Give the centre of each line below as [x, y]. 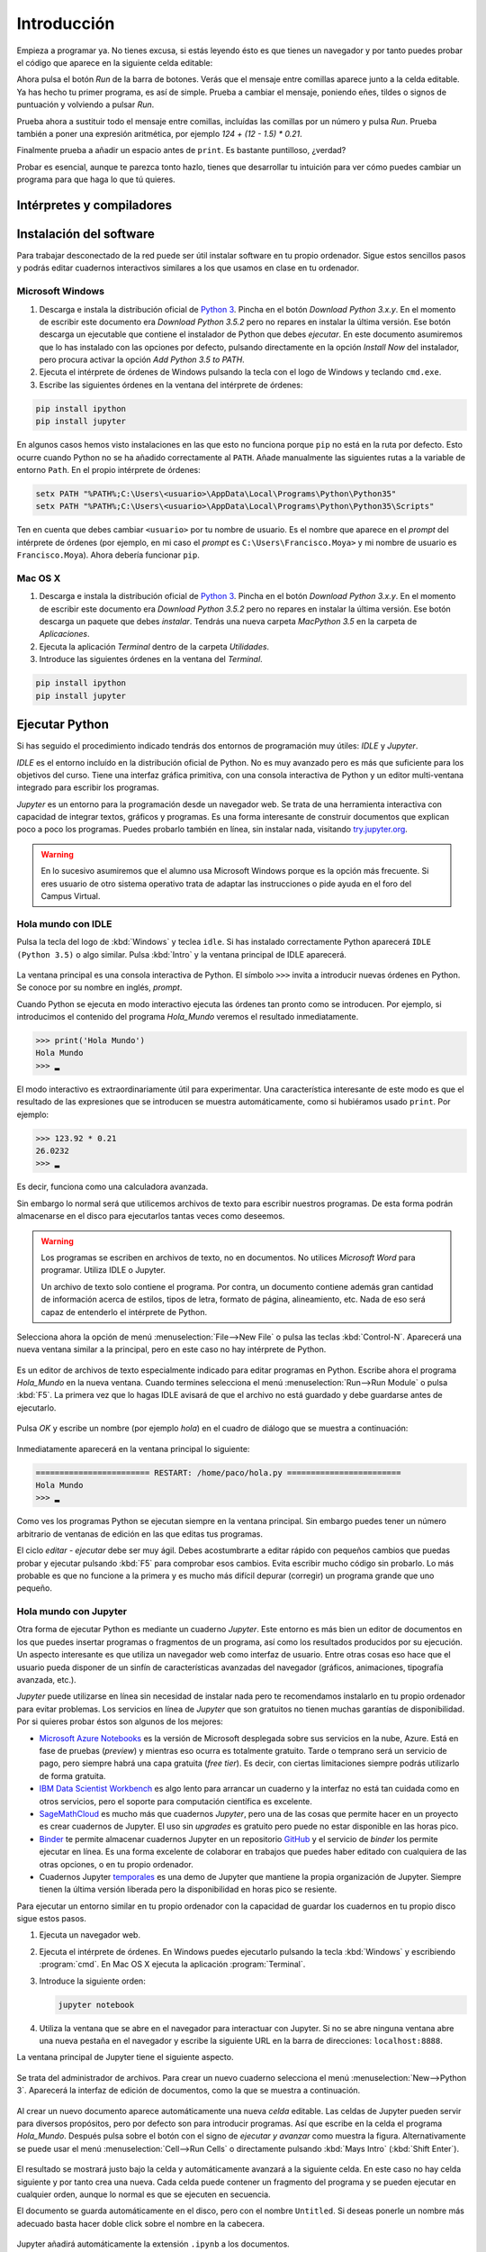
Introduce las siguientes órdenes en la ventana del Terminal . [151, 659]
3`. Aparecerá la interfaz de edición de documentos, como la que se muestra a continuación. [189, 2091]
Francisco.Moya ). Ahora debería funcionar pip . [108, 555]
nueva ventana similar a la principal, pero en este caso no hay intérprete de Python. [171, 1349]
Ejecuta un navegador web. [90, 1935]
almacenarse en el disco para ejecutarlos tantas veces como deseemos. [151, 1216]
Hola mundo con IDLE [64, 923]
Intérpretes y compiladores [94, 205]
